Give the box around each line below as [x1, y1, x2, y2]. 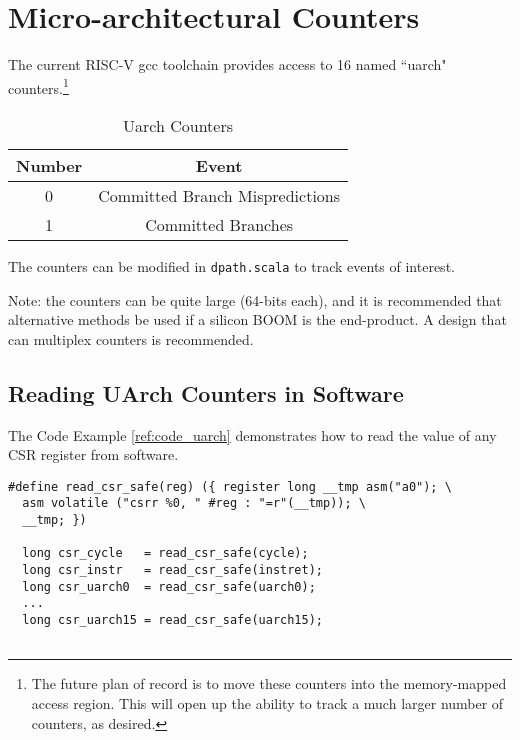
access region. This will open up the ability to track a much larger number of [31, 692, 504, 713]
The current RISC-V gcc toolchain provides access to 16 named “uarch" [8, 54, 447, 75]
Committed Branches [145, 212, 294, 236]
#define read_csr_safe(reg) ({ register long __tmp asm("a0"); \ [8, 479, 452, 494]
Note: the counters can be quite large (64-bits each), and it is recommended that [8, 289, 502, 310]
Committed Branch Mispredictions [98, 183, 341, 207]
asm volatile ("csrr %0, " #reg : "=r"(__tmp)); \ [22, 496, 366, 511]
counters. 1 [8, 74, 69, 98]
